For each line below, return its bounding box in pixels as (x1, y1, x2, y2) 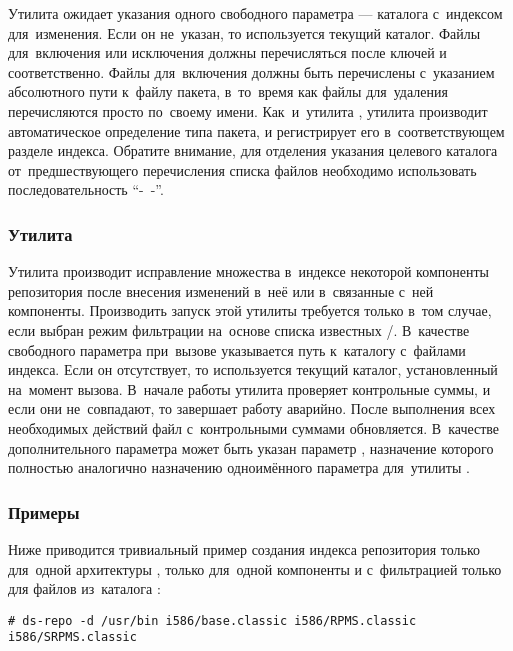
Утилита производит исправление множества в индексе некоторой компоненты (8, 261, 490, 282)
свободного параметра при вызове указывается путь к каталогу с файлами (8, 339, 466, 360)
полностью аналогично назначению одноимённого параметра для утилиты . (8, 457, 470, 478)
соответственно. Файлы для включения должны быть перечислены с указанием (8, 61, 495, 82)
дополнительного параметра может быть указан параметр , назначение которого (8, 437, 494, 458)
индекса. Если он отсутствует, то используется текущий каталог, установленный (8, 359, 498, 380)
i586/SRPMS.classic (8, 630, 137, 645)
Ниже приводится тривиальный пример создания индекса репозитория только (8, 538, 481, 559)
